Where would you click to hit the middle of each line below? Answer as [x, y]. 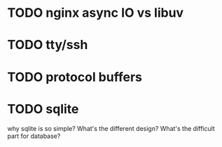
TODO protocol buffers [75, 77]
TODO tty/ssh [48, 45]
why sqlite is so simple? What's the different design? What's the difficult [111, 128]
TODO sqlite [43, 109]
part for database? [34, 136]
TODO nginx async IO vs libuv [96, 13]
